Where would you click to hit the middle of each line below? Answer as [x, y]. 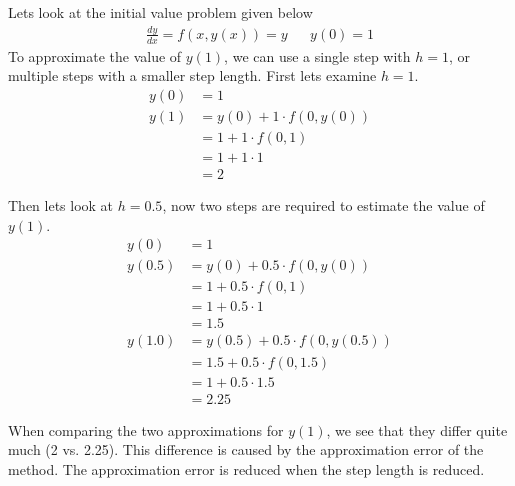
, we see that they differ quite [417, 429]
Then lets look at [61, 205]
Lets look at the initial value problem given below [160, 12]
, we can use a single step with [317, 55]
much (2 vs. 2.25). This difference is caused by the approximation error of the [246, 449]
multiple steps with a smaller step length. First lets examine [192, 75]
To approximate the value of [95, 55]
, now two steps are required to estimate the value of [323, 205]
